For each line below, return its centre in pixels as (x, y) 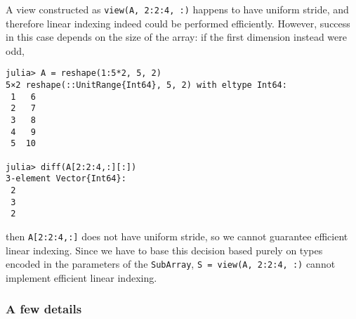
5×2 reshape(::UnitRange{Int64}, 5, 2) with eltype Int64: (146, 85)
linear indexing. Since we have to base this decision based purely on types (164, 250)
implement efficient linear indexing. (81, 277)
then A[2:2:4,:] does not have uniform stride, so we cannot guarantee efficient (177, 236)
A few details (44, 309)
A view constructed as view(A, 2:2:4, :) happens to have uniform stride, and (177, 9)
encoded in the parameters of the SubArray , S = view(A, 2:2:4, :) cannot (171, 264)
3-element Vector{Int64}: (66, 179)
